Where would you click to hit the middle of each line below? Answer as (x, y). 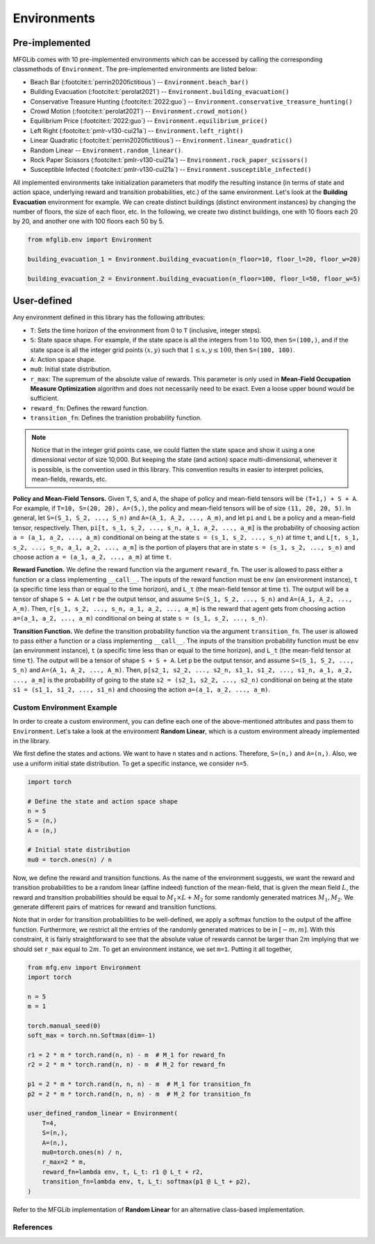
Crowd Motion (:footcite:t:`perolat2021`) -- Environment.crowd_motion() (139, 111)
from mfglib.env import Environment (90, 240)
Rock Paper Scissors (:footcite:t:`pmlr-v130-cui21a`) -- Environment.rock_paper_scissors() (169, 159)
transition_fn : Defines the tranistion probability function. (116, 418)
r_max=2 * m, (64, 1162)
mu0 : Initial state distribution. (71, 369)
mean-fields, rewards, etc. (69, 479)
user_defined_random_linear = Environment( (103, 1114)
